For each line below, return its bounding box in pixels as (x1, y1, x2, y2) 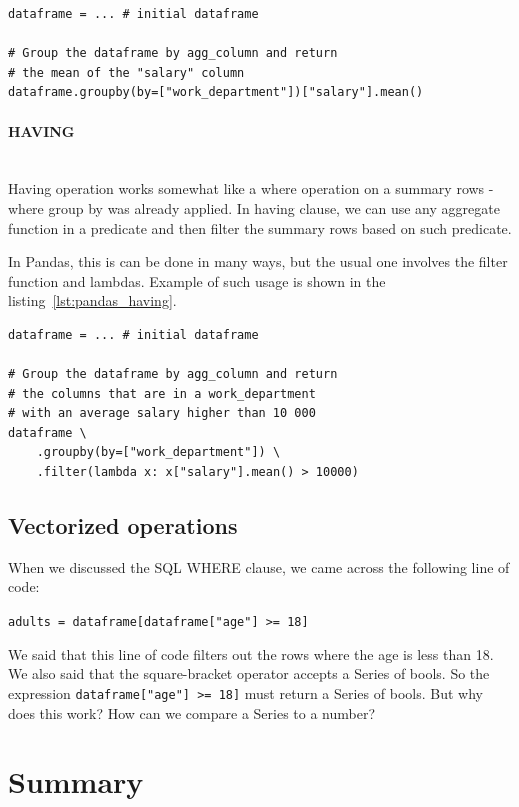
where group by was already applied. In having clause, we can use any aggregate (8, 197, 500, 218)
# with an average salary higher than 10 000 (8, 406, 316, 421)
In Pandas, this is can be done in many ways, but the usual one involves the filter (8, 251, 508, 272)
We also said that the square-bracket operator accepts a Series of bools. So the (8, 663, 490, 684)
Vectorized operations (8, 510, 238, 541)
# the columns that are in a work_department (8, 386, 316, 401)
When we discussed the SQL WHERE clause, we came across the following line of (8, 556, 510, 577)
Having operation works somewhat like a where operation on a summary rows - (8, 178, 494, 199)
